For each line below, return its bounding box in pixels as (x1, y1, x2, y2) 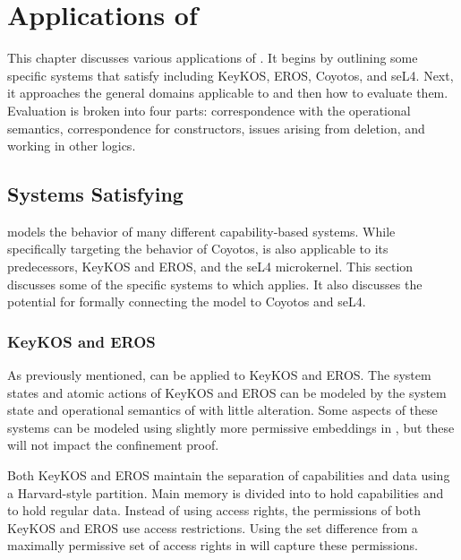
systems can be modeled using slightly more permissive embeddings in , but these (7, 418, 455, 436)
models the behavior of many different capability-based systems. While (7, 221, 396, 240)
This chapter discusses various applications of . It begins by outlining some (7, 48, 418, 67)
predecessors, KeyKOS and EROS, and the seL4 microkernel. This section (7, 257, 414, 276)
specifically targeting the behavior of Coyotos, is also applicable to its (7, 239, 388, 258)
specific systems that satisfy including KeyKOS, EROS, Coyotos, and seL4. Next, (7, 65, 454, 84)
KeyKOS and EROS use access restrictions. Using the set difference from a (7, 518, 418, 537)
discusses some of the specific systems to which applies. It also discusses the (7, 274, 423, 293)
